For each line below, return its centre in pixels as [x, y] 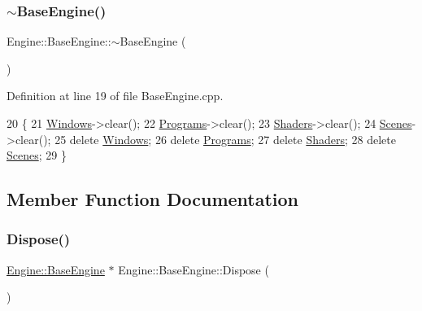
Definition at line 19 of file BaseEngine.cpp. [115, 96]
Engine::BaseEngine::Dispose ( [194, 269]
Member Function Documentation [153, 199]
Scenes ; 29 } [37, 155]
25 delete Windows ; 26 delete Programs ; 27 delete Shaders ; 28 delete [225, 139]
